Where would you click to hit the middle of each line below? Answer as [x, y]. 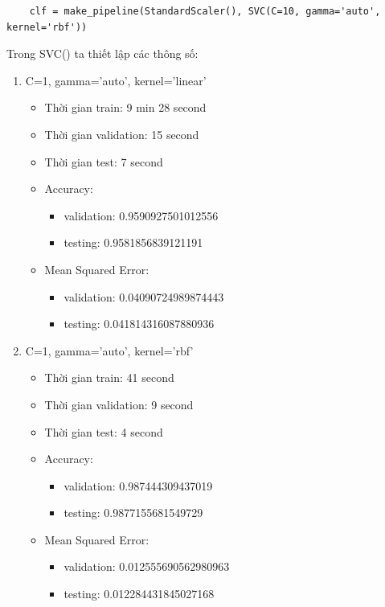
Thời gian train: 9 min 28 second [125, 107]
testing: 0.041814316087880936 [139, 324]
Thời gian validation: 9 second [119, 404]
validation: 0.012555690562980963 [147, 566]
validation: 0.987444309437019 [138, 485]
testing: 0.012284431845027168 [139, 594]
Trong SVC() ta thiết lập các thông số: [102, 53]
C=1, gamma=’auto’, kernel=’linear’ [116, 80]
